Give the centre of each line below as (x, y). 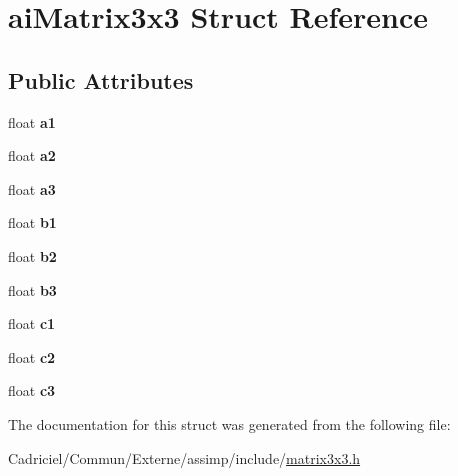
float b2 (32, 255)
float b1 (32, 222)
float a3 (32, 188)
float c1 (32, 323)
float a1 (32, 121)
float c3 (32, 390)
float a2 (32, 155)
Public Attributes (101, 79)
